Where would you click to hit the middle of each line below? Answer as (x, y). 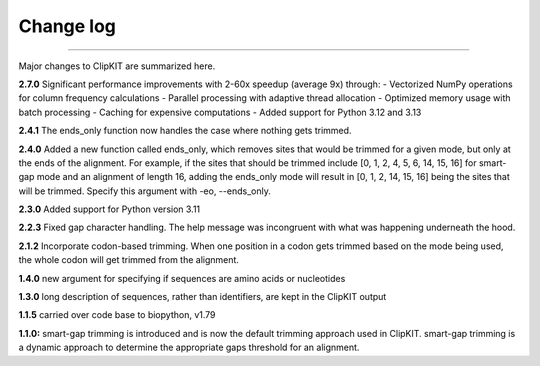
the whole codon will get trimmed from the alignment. (129, 260)
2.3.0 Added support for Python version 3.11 (109, 209)
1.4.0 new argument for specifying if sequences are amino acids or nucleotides (182, 278)
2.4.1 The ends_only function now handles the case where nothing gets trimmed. (185, 131)
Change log (67, 26)
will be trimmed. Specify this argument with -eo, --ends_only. (145, 191)
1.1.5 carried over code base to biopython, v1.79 (117, 315)
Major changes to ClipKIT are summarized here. (117, 66)
